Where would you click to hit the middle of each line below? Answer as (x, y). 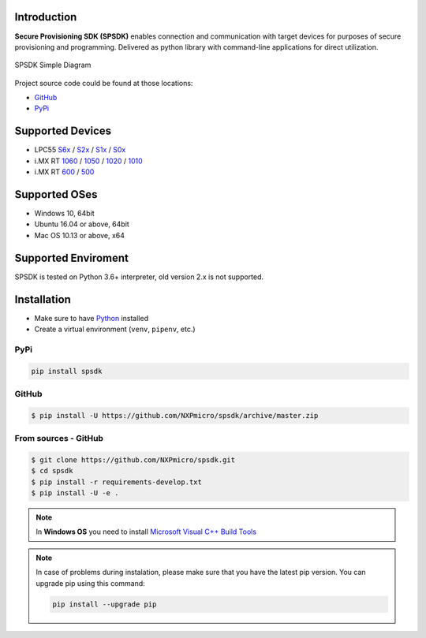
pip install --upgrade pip (105, 604)
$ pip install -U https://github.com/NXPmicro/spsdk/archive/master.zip (175, 415)
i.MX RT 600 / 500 (64, 172)
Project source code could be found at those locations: (104, 83)
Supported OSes (56, 194)
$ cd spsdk (52, 471)
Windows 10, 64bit (64, 214)
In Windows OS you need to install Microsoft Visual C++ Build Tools (146, 532)
